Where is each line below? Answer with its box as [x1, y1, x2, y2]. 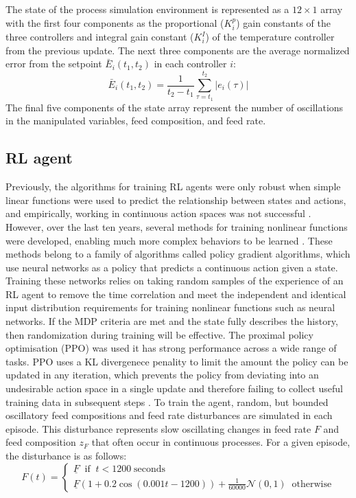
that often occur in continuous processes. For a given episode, [91, 435, 351, 449]
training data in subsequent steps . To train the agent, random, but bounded [5, 394, 329, 409]
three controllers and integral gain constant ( [5, 30, 194, 44]
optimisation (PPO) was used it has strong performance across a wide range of [5, 341, 337, 355]
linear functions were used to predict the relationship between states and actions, [5, 192, 346, 207]
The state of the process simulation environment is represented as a [5, 2, 289, 16]
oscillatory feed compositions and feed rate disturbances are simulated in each [5, 408, 333, 422]
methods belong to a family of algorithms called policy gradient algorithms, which [5, 247, 351, 261]
